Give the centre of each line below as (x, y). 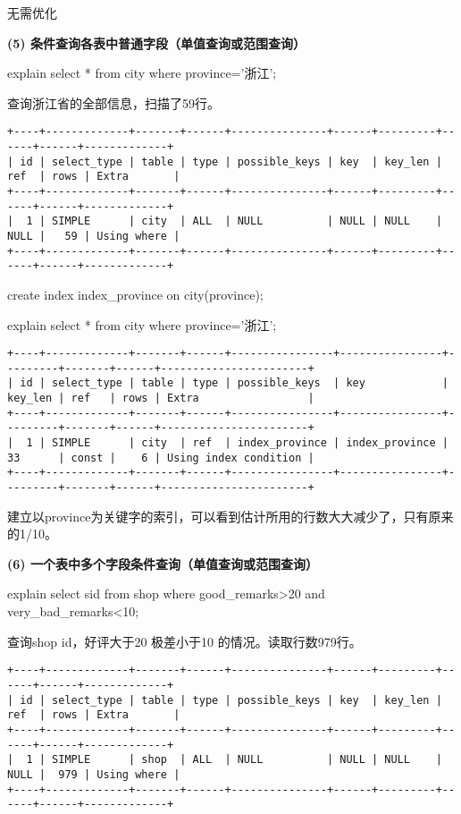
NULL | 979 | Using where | (94, 774)
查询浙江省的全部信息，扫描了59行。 (113, 102)
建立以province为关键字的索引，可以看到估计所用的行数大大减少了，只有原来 (230, 516)
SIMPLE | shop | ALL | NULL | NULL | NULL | (247, 760)
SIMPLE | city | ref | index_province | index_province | (250, 443)
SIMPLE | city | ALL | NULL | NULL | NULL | (247, 221)
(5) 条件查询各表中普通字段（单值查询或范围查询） (156, 42)
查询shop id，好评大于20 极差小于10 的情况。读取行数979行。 (184, 641)
